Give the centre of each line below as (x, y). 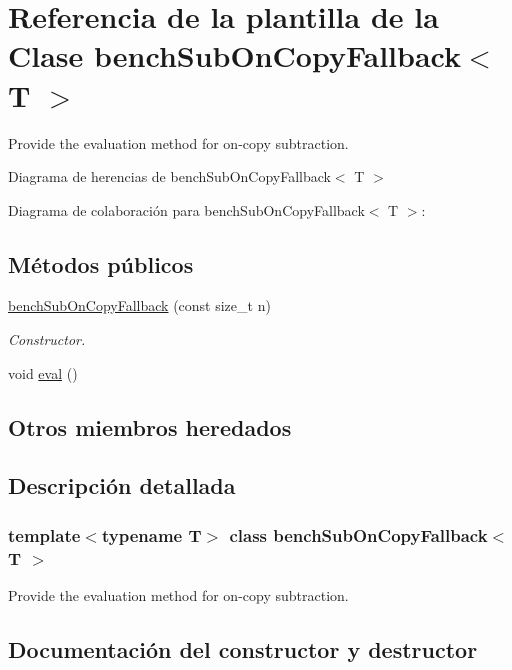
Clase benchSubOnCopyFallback (234, 55)
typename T (151, 534)
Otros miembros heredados (150, 426)
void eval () (43, 372)
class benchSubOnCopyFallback (358, 534)
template (44, 534)
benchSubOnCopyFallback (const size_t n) (139, 305)
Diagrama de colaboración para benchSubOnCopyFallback (186, 209)
